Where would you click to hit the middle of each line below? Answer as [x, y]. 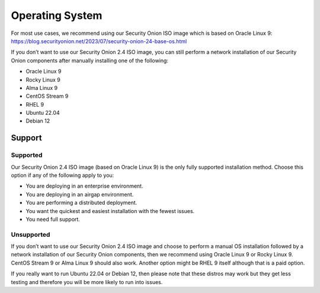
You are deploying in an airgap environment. [80, 194]
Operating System [57, 15]
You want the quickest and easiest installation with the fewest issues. [110, 211]
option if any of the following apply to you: [63, 175]
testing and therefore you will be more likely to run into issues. [87, 282]
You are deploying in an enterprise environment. [84, 186]
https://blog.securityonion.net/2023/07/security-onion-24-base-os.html [99, 41]
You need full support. [53, 219]
